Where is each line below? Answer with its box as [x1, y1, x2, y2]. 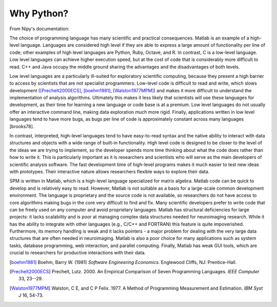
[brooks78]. [9, 123, 34, 129]
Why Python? [9, 8, 69, 19]
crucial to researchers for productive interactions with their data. [9, 250, 146, 256]
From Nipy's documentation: [9, 26, 70, 32]
